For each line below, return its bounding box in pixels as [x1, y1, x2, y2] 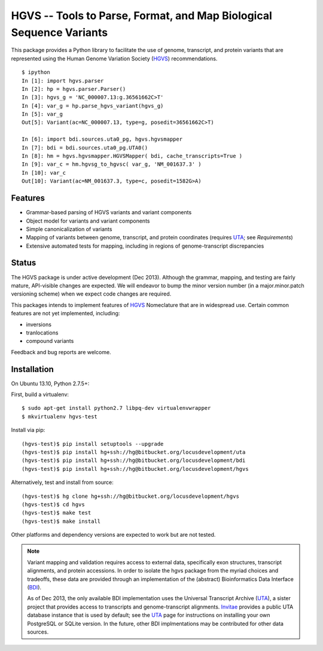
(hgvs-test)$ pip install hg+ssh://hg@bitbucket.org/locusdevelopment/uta [22, 449, 246, 455]
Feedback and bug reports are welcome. [11, 348, 111, 355]
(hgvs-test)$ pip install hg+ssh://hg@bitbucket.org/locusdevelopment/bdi [22, 457, 246, 464]
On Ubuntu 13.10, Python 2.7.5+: [11, 380, 90, 387]
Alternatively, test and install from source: [11, 479, 114, 486]
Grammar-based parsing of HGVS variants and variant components [26, 209, 192, 216]
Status [11, 258, 36, 268]
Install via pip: [11, 427, 45, 434]
